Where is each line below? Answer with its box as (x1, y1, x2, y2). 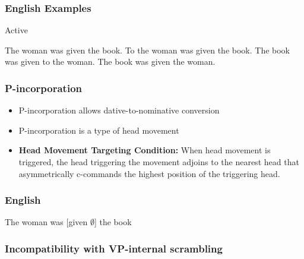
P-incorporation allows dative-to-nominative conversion (18, 104, 220, 116)
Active (5, 24, 28, 36)
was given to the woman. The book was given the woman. (5, 55, 216, 68)
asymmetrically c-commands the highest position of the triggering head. (18, 167, 280, 179)
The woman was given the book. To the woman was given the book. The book (5, 43, 290, 56)
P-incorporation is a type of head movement (18, 124, 179, 136)
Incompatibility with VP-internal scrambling (5, 241, 223, 255)
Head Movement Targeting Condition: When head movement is (18, 144, 271, 156)
